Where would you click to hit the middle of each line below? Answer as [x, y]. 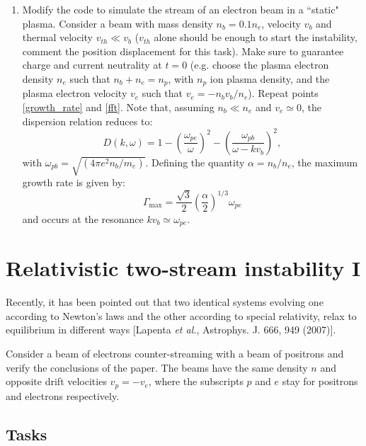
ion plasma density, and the [270, 78]
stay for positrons [320, 381]
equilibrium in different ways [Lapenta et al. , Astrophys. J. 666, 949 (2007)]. [171, 330]
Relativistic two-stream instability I [183, 268]
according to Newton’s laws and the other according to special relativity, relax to [181, 315]
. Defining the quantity [195, 162]
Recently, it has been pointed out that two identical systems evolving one [165, 302]
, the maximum [325, 162]
